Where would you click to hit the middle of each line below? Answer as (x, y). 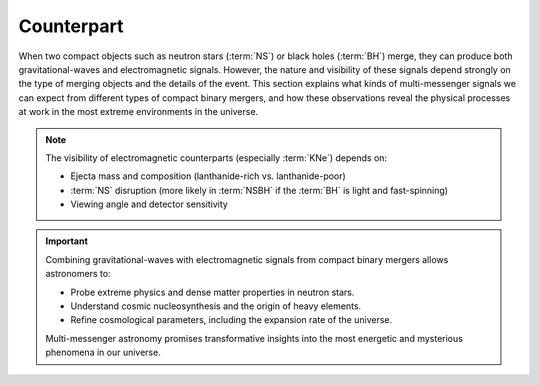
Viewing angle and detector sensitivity (149, 204)
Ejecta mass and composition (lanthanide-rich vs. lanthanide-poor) (208, 176)
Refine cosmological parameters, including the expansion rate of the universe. (231, 320)
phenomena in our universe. (103, 352)
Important (67, 241)
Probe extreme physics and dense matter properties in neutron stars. (212, 292)
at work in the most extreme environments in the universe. (138, 112)
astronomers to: (78, 274)
